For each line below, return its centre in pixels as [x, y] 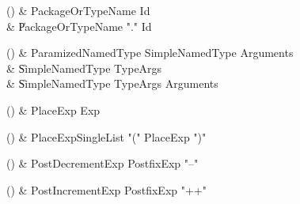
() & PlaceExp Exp [53, 110]
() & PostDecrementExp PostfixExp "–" [103, 163]
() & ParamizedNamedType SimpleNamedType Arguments [150, 53]
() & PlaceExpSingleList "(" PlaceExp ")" [106, 136]
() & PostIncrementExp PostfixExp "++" [106, 189]
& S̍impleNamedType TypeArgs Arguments [112, 83]
